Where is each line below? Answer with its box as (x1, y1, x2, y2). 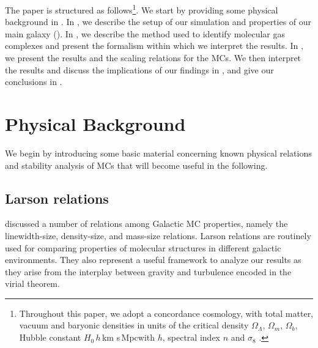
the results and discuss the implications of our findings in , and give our (5, 63, 274, 76)
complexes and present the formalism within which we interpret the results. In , (5, 39, 303, 52)
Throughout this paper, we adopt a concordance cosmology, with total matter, (19, 306, 314, 319)
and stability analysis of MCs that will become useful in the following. (5, 158, 268, 171)
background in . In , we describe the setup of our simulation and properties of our (5, 15, 312, 28)
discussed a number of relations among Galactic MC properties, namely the (5, 217, 288, 230)
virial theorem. (5, 277, 60, 290)
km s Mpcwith (102, 331, 155, 344)
